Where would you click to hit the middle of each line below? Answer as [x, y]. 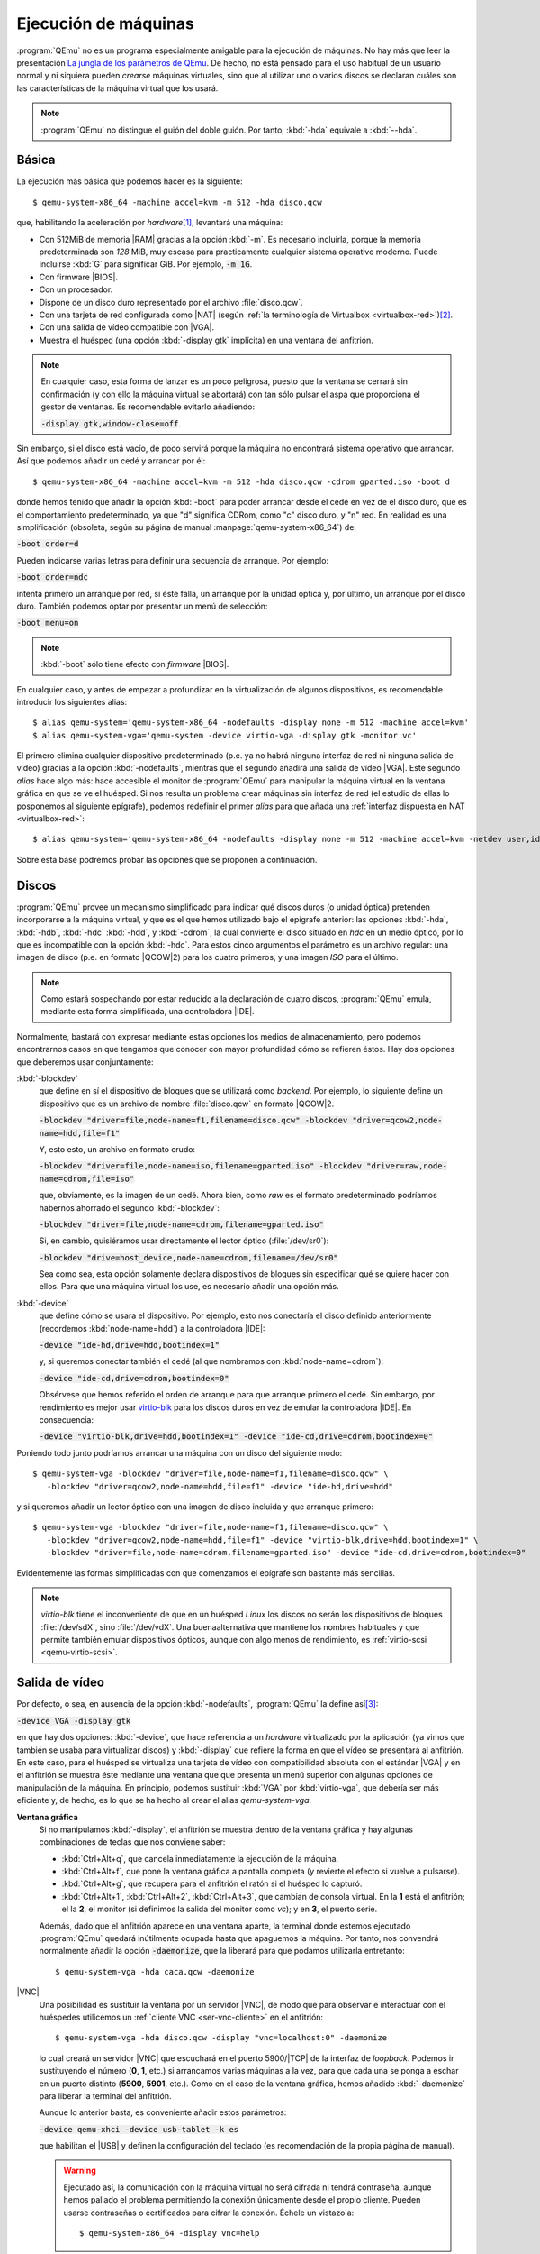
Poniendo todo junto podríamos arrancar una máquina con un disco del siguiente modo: [180, 1452]
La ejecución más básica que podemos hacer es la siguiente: [130, 181]
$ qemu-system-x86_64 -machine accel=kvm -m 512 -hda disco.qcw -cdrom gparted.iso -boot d [241, 481]
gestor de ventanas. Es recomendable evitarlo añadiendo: [148, 407]
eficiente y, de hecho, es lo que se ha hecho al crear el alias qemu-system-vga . [164, 1800]
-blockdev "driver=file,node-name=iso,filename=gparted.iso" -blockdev [201, 1166]
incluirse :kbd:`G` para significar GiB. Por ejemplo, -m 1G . [146, 264]
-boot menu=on [48, 623]
